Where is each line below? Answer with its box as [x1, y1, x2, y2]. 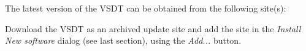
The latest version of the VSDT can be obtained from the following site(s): [5, 2, 286, 14]
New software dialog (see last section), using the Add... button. [5, 34, 242, 47]
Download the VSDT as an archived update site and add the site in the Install [5, 22, 301, 35]
